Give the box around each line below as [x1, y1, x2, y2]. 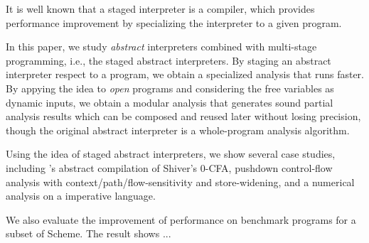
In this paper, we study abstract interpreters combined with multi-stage [6, 39, 317, 54]
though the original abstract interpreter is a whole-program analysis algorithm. [6, 122, 350, 137]
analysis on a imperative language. [6, 188, 156, 203]
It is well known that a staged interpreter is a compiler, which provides [6, 1, 315, 16]
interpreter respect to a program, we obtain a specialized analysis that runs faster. [6, 67, 364, 82]
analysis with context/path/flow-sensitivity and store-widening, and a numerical [6, 174, 355, 189]
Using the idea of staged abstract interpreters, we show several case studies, [6, 146, 336, 161]
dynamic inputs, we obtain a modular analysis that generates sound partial [6, 94, 333, 109]
